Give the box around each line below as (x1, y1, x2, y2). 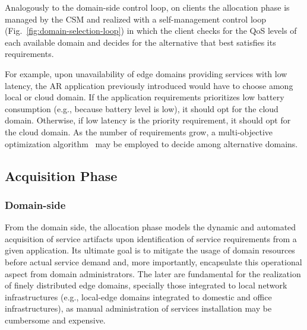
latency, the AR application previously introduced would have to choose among (5, 79, 293, 91)
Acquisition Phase (5, 166, 118, 185)
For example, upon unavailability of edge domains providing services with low (5, 67, 287, 80)
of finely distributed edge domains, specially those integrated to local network (5, 279, 287, 291)
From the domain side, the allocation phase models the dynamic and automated (5, 221, 296, 233)
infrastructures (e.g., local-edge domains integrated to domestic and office (5, 290, 272, 303)
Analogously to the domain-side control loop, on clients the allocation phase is (5, 1, 290, 13)
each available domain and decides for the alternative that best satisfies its (5, 36, 276, 48)
